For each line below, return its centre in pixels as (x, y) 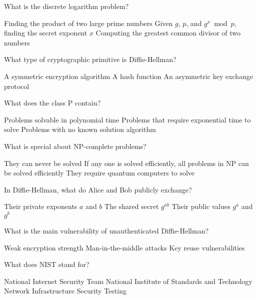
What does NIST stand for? (47, 264)
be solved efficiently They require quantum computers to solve (99, 173)
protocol (17, 86)
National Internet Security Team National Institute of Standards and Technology (128, 281)
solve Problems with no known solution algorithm (80, 129)
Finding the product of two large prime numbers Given (88, 23)
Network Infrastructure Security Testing (65, 291)
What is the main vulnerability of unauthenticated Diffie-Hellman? (106, 230)
